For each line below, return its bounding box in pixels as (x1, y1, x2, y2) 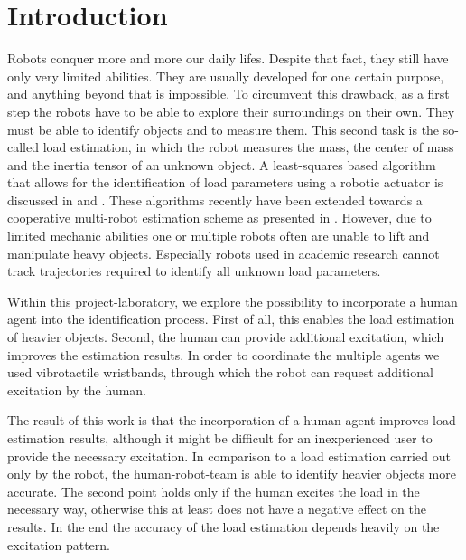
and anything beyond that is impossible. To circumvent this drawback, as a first (7, 84, 450, 103)
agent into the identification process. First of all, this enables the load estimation (7, 309, 455, 328)
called (7, 138, 39, 157)
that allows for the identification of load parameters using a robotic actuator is (7, 173, 443, 192)
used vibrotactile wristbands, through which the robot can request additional (7, 363, 433, 382)
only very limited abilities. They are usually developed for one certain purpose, (7, 66, 444, 85)
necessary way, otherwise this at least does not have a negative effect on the (7, 499, 427, 518)
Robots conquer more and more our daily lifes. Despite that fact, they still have (7, 49, 449, 68)
